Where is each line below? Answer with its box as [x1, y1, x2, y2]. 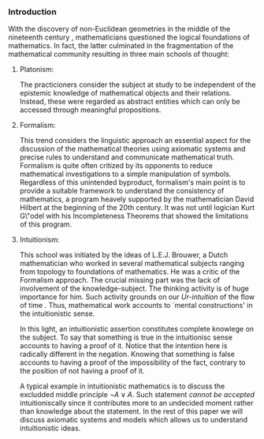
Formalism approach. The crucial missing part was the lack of [19, 276, 221, 285]
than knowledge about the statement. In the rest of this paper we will [19, 407, 243, 416]
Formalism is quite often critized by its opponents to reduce [19, 161, 213, 171]
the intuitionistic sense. [19, 309, 95, 318]
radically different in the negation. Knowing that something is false [19, 350, 235, 359]
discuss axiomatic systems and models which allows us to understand [19, 415, 248, 425]
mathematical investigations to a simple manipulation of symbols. [19, 169, 232, 179]
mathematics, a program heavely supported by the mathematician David [19, 194, 255, 204]
